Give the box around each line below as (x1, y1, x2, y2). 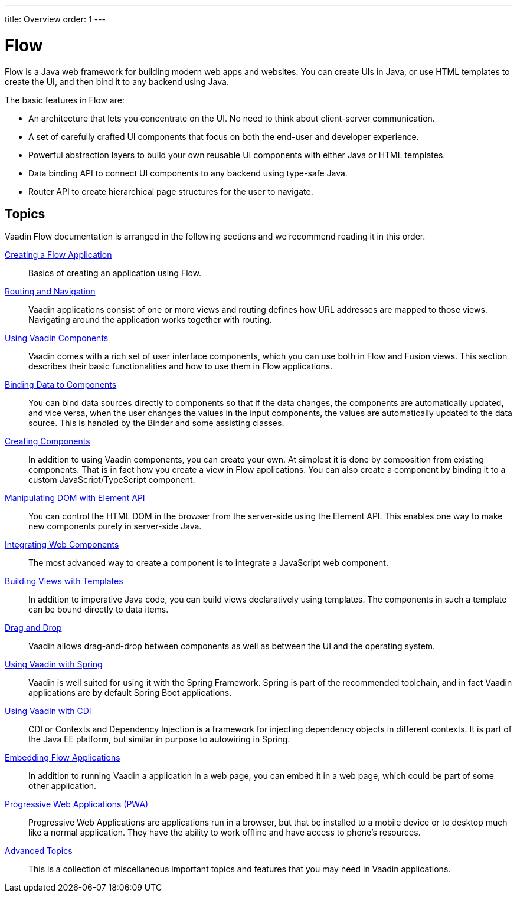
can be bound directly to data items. (28, 604, 169, 615)
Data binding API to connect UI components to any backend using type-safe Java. (28, 168, 348, 178)
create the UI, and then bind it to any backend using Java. (5, 76, 229, 87)
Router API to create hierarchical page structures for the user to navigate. (28, 186, 313, 197)
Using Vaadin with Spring (5, 659, 103, 670)
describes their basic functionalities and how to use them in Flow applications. (28, 361, 333, 372)
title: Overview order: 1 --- (5, 14, 106, 24)
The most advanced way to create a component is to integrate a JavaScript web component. (28, 558, 388, 568)
